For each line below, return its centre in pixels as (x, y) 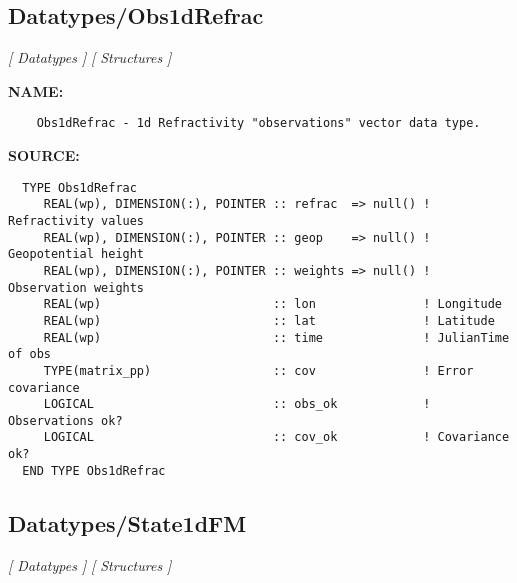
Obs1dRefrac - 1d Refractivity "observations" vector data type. (258, 123)
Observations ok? (65, 420)
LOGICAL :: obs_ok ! (237, 404)
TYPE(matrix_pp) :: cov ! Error (258, 370)
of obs (29, 354)
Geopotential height (76, 254)
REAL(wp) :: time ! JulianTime (276, 337)
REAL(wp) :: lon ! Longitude (272, 304)
